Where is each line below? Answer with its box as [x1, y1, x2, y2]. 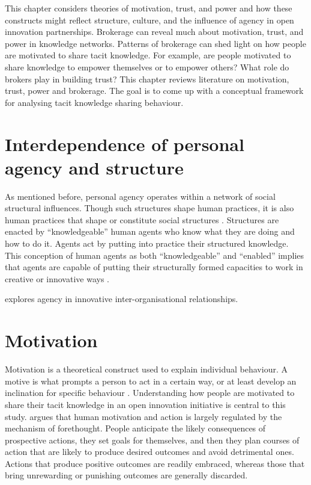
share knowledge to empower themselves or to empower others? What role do [5, 60, 289, 73]
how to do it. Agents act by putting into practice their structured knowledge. [5, 237, 289, 250]
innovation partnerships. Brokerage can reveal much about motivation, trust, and [5, 25, 304, 38]
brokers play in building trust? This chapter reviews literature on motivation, [5, 72, 289, 85]
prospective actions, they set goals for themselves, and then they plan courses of [5, 433, 300, 446]
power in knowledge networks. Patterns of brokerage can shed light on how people [5, 37, 306, 49]
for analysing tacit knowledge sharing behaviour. [5, 96, 184, 108]
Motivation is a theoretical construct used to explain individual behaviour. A [5, 363, 288, 375]
